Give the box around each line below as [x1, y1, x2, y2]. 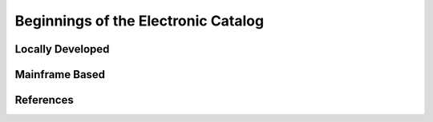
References [14, 93, 74, 107]
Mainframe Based [14, 68, 106, 81]
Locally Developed [14, 42, 110, 56]
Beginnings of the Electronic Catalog [14, 12, 265, 30]
